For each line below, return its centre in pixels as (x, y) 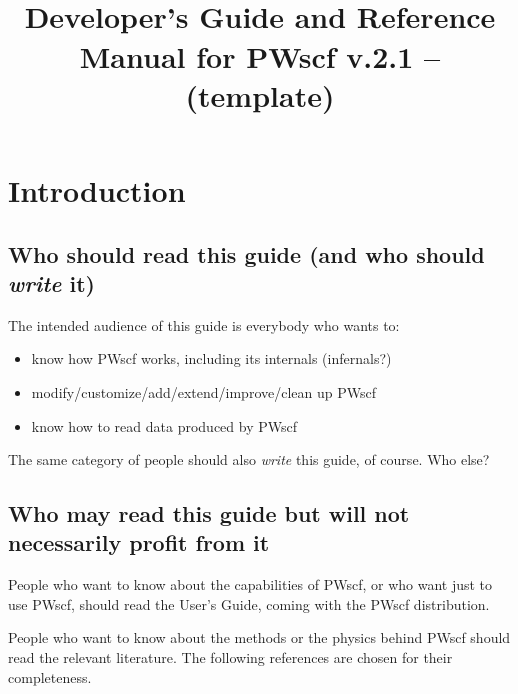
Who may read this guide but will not (209, 513)
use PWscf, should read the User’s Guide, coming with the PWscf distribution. (249, 603)
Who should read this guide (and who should (246, 253)
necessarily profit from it (139, 542)
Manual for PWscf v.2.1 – (260, 55)
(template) (260, 94)
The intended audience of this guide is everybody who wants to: (204, 324)
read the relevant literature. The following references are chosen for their (230, 657)
